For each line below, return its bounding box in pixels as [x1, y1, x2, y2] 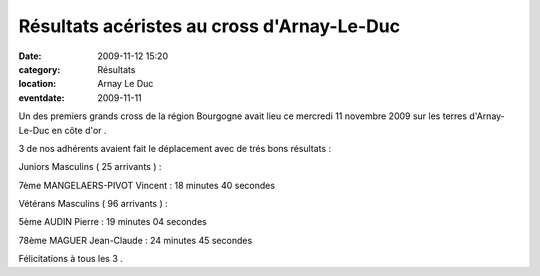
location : [18, 78, 57, 90]
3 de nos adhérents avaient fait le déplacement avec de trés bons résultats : [18, 142, 332, 154]
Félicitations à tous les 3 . [18, 253, 124, 265]
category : [18, 63, 61, 75]
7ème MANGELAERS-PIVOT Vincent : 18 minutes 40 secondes [18, 179, 275, 191]
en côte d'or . [51, 124, 107, 136]
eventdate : [18, 91, 65, 104]
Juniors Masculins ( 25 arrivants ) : [18, 161, 162, 173]
